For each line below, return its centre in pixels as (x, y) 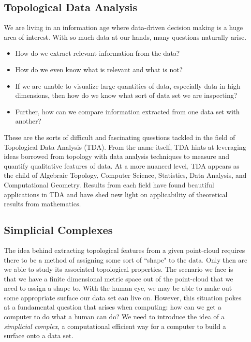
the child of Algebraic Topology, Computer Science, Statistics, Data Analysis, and (125, 175)
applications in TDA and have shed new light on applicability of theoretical (116, 194)
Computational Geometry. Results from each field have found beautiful (109, 184)
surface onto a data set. (39, 335)
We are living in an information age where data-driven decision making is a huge (124, 27)
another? (28, 121)
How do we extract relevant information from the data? (97, 53)
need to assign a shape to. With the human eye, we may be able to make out (118, 288)
